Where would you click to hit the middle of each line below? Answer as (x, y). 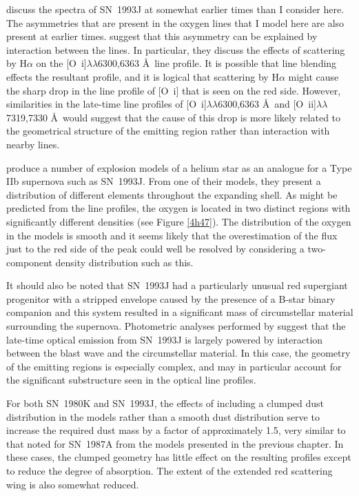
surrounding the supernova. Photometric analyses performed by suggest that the (176, 326)
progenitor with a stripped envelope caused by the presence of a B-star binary (171, 298)
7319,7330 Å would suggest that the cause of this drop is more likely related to (174, 117)
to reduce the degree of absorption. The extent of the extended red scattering (170, 470)
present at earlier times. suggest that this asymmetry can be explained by (162, 36)
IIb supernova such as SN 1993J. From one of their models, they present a (164, 181)
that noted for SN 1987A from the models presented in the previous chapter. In (175, 443)
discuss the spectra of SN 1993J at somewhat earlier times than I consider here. (175, 9)
